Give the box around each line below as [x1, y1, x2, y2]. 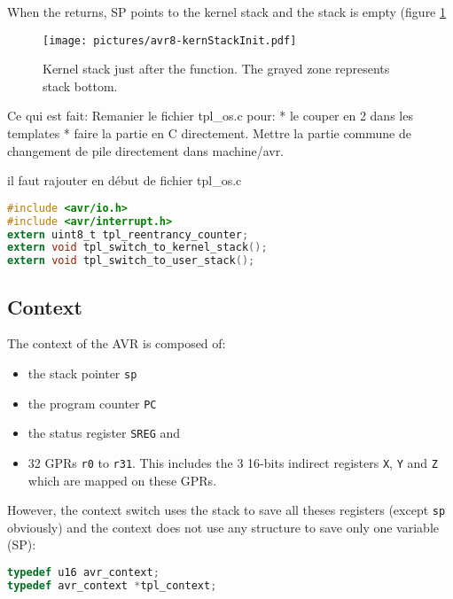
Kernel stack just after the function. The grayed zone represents [43, 59, 390, 78]
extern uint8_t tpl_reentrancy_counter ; [7, 228, 249, 241]
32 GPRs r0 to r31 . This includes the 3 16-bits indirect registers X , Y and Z [27, 453, 438, 471]
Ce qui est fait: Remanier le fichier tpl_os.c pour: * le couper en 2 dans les [7, 106, 413, 125]
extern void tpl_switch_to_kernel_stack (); [7, 241, 268, 254]
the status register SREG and [27, 424, 181, 442]
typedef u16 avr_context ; [7, 566, 160, 580]
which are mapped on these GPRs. [27, 471, 217, 489]
